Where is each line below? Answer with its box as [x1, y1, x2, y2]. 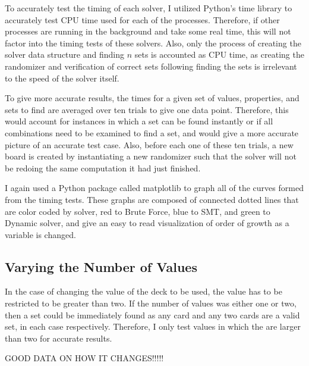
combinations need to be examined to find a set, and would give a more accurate [5, 126, 299, 139]
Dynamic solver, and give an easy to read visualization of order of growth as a [5, 217, 289, 229]
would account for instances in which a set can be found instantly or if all [5, 115, 273, 127]
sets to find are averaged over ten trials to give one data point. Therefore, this [5, 103, 289, 115]
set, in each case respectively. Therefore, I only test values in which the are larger [5, 320, 301, 333]
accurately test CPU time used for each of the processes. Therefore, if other [5, 13, 280, 26]
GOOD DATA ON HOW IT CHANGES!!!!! [5, 352, 164, 364]
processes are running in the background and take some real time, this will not [5, 25, 291, 37]
